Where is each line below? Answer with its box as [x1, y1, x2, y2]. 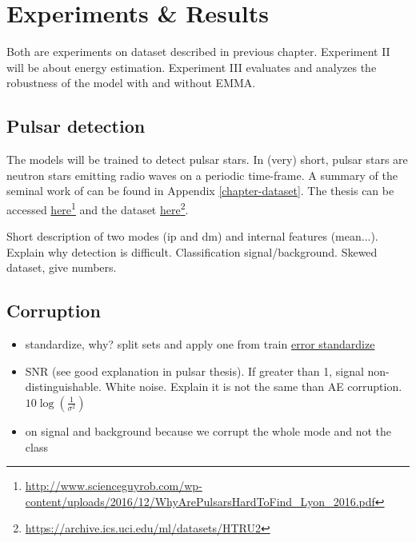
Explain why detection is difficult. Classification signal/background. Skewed [6, 243, 378, 260]
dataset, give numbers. [6, 259, 117, 276]
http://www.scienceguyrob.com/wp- [25, 477, 202, 494]
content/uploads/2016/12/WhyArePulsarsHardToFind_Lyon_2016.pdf [25, 492, 375, 509]
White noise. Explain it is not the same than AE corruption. [105, 378, 402, 395]
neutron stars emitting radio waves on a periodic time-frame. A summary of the [6, 166, 398, 183]
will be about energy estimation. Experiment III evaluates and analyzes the [6, 58, 377, 75]
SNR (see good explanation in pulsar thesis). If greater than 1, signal [25, 362, 364, 379]
